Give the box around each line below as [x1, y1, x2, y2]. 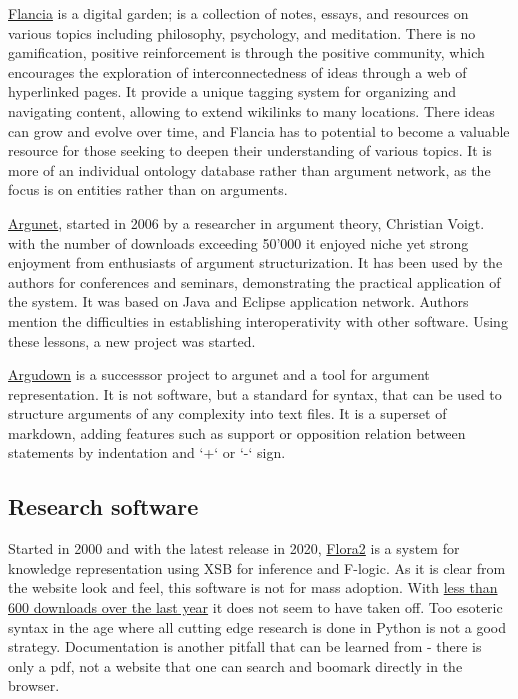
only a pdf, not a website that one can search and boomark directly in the [8, 655, 463, 676]
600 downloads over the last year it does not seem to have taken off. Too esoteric [8, 597, 503, 618]
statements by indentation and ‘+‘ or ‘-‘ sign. [8, 442, 286, 463]
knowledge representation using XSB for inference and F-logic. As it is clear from [8, 557, 506, 578]
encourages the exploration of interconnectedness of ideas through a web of [8, 61, 467, 82]
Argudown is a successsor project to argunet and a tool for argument [8, 364, 430, 385]
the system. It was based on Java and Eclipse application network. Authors [8, 291, 469, 312]
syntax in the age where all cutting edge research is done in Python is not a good [8, 616, 506, 637]
